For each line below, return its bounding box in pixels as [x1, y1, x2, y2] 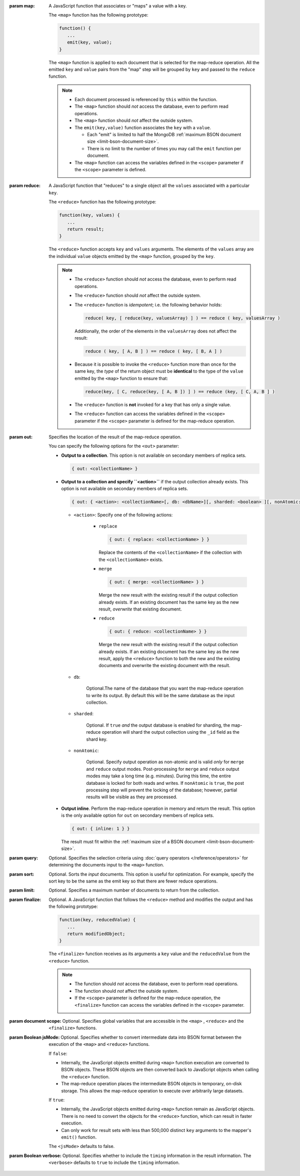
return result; [66, 226, 104, 232]
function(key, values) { [59, 212, 120, 218]
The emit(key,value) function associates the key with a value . [74, 124, 211, 130]
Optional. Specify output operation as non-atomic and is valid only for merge [86, 759, 244, 765]
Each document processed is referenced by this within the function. [74, 97, 217, 103]
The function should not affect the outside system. [74, 988, 179, 994]
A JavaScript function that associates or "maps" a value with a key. [48, 3, 187, 9]
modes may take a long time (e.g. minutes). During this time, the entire [86, 773, 231, 779]
